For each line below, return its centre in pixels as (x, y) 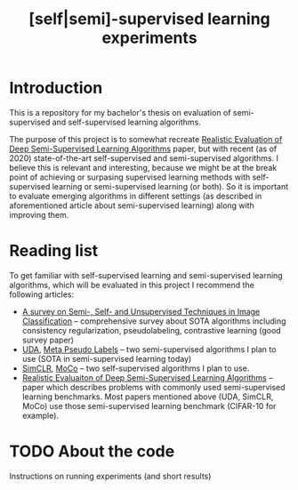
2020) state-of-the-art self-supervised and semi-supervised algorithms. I (144, 158)
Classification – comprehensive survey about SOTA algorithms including (154, 321)
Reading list (54, 251)
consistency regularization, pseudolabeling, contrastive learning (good (152, 330)
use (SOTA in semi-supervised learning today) (107, 358)
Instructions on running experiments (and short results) (110, 476)
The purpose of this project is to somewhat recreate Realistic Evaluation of (146, 139)
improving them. (39, 214)
